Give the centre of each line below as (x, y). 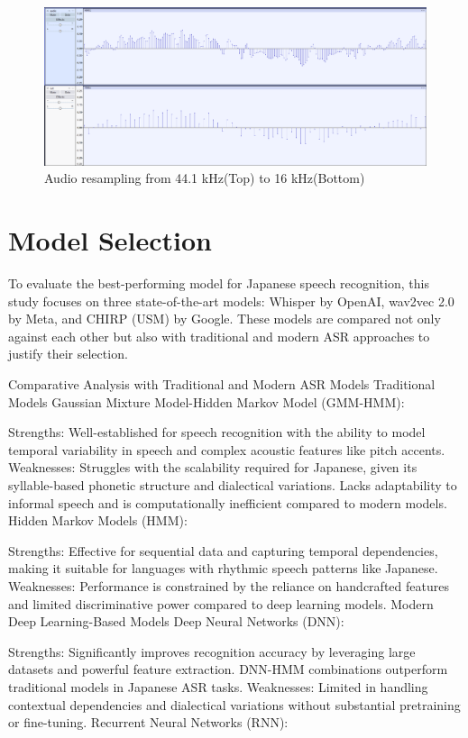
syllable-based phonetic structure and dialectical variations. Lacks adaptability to (233, 484)
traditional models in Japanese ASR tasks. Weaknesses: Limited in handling (218, 686)
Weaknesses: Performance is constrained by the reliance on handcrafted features (229, 585)
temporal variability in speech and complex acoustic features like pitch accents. (227, 449)
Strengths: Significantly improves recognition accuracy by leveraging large (212, 651)
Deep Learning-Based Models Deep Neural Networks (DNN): (176, 621)
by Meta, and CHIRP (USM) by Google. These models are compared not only (225, 319)
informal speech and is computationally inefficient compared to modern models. (228, 502)
